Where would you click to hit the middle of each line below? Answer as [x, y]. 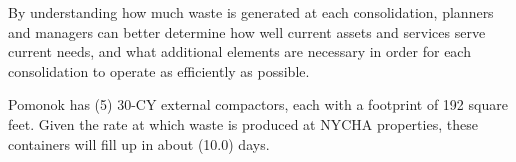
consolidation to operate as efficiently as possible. [159, 70]
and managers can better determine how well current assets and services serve [247, 31]
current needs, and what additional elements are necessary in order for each [239, 51]
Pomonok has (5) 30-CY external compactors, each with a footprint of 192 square [258, 104]
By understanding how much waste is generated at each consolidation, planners [251, 12]
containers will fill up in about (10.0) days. [139, 143]
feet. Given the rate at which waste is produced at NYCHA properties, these [243, 123]
